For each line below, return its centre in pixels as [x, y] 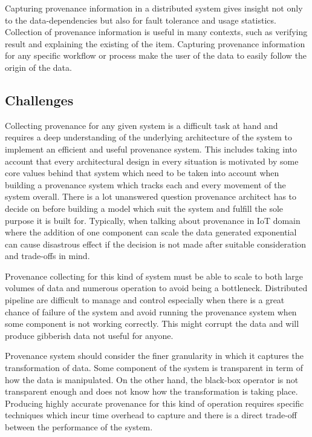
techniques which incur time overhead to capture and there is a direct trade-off [151, 415]
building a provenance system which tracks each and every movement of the [145, 184]
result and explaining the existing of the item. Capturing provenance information [155, 43]
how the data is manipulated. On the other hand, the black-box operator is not [152, 379]
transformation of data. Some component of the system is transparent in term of [154, 368]
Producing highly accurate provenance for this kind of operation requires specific [154, 403]
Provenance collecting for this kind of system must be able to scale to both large [154, 276]
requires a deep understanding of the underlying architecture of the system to [149, 137]
